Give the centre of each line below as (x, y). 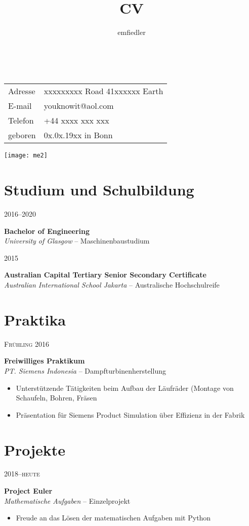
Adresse (22, 91)
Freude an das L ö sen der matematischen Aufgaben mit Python (113, 518)
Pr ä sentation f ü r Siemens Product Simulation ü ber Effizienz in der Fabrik (130, 414)
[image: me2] (26, 156)
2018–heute (22, 474)
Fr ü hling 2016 (27, 343)
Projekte (35, 449)
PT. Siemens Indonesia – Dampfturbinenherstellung (85, 370)
